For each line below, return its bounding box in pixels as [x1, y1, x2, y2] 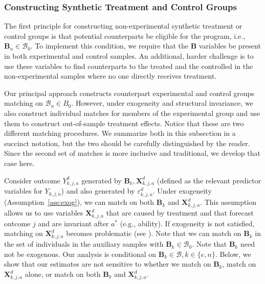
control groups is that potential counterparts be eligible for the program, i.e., [4, 30, 246, 41]
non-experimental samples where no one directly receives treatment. [4, 70, 217, 81]
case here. [4, 157, 35, 168]
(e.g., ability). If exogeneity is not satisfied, [120, 218, 255, 228]
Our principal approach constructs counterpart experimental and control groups [4, 87, 255, 98]
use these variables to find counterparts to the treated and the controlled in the [4, 60, 253, 71]
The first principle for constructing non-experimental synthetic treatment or [4, 20, 242, 31]
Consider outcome [4, 175, 60, 185]
